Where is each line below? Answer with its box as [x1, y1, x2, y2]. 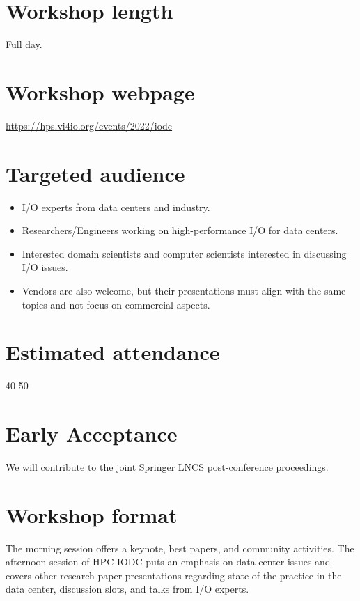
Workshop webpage [6, 77, 195, 106]
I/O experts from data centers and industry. [22, 199, 210, 214]
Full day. [6, 37, 42, 52]
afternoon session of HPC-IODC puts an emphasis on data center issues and [6, 554, 331, 569]
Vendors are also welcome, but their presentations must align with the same [22, 283, 346, 297]
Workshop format [6, 500, 178, 529]
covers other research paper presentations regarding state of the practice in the [6, 568, 342, 582]
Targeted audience [6, 159, 185, 187]
